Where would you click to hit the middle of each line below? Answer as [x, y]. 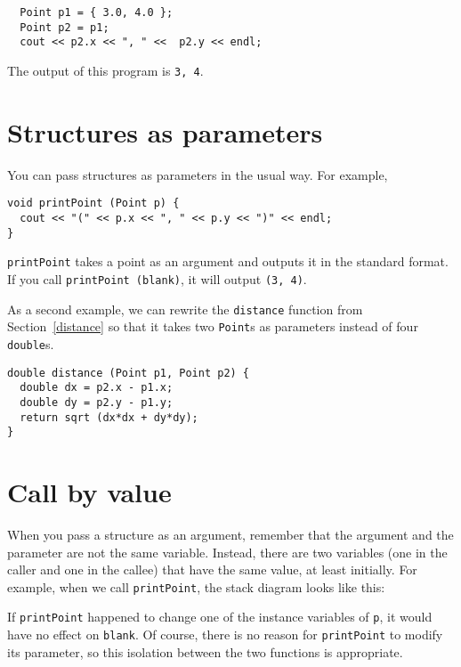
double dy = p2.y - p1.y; [97, 402]
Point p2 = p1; [65, 27]
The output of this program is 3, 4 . [105, 70]
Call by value [89, 492]
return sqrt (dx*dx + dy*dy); [109, 417]
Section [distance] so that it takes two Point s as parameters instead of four [213, 326]
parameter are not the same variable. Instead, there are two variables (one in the [227, 552]
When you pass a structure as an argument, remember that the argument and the [230, 534]
